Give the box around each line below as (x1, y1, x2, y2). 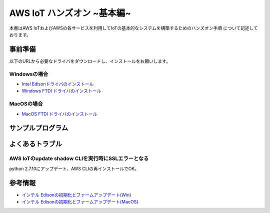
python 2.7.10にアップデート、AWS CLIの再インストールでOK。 (9, 165, 139, 171)
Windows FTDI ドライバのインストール (21, 88, 101, 94)
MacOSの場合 (9, 100, 43, 107)
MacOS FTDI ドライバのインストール (21, 110, 97, 117)
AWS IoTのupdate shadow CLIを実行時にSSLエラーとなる (9, 155, 149, 162)
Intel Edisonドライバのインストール (21, 80, 94, 87)
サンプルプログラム (9, 124, 68, 132)
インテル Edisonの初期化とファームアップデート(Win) (21, 191, 131, 197)
